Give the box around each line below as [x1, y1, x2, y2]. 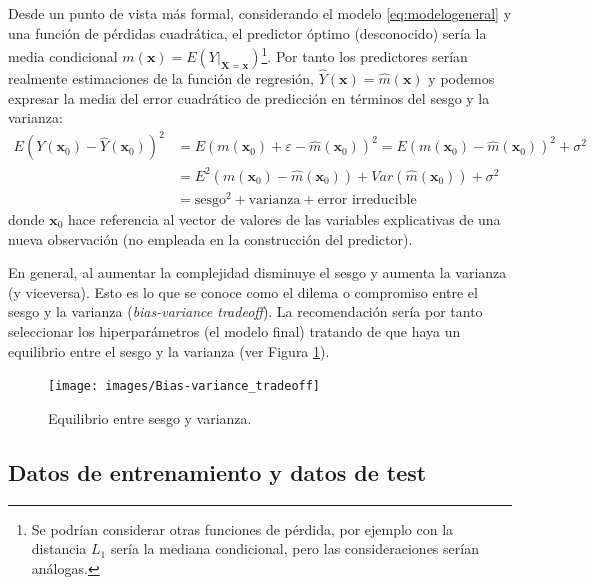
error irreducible [317, 193, 417, 207]
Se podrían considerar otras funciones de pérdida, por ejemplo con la [31, 518, 454, 539]
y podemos [428, 68, 495, 89]
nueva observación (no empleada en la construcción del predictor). [8, 228, 413, 249]
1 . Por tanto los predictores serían [261, 43, 468, 66]
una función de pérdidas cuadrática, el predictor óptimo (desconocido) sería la [8, 22, 487, 43]
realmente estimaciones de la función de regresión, [8, 68, 314, 89]
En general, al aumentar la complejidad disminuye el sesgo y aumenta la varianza [8, 262, 507, 283]
